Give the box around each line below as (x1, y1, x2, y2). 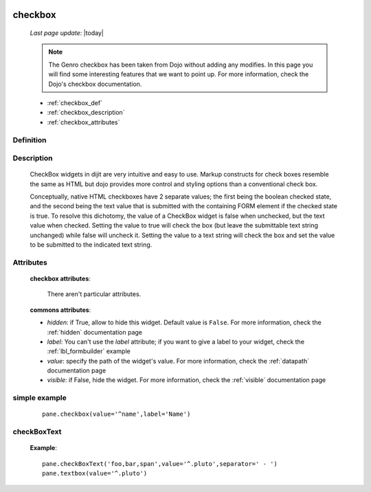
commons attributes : (30, 306, 91, 314)
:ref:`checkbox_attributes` (47, 118, 120, 126)
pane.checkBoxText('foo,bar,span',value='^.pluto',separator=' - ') (42, 460, 278, 467)
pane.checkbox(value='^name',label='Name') (42, 410, 191, 418)
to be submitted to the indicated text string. (30, 241, 153, 249)
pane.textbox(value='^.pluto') (42, 469, 148, 478)
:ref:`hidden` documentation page (47, 328, 143, 336)
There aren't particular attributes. (47, 290, 142, 298)
